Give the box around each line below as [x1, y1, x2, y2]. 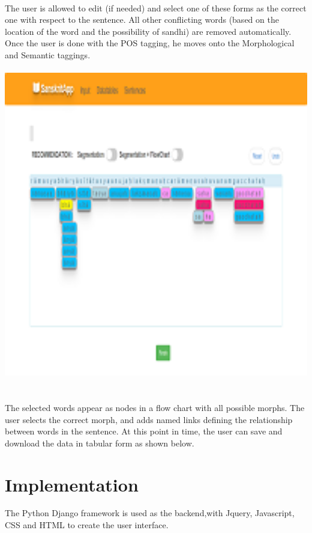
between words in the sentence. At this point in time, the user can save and [5, 425, 283, 437]
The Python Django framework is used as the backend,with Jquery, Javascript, [5, 507, 295, 519]
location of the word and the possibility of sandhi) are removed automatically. [5, 25, 292, 37]
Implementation [5, 472, 139, 496]
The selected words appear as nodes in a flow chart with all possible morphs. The [5, 401, 305, 413]
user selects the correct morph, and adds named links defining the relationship [5, 413, 293, 425]
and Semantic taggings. [5, 48, 91, 61]
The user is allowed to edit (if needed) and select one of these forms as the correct [5, 1, 307, 14]
